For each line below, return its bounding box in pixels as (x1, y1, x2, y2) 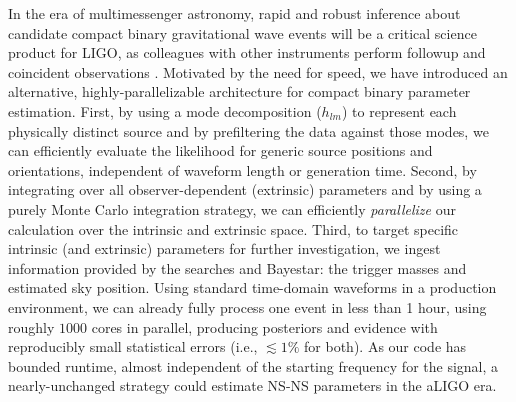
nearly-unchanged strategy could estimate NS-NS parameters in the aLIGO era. (8, 375, 497, 396)
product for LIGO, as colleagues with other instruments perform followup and (8, 42, 486, 63)
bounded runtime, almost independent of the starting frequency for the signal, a (8, 355, 499, 376)
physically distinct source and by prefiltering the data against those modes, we (8, 120, 489, 141)
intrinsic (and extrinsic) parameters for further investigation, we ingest (8, 238, 441, 259)
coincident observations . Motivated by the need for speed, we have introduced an (8, 61, 508, 82)
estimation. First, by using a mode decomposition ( (8, 100, 322, 121)
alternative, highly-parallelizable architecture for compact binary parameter (8, 81, 471, 102)
